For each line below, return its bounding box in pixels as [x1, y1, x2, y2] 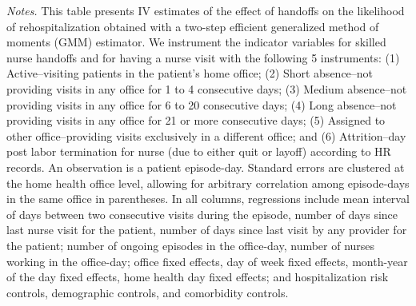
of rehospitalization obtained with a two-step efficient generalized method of [6, 18, 379, 34]
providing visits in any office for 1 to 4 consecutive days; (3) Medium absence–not [6, 80, 407, 97]
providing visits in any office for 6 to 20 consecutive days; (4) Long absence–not [6, 96, 397, 113]
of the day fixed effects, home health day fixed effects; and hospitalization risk [6, 268, 389, 285]
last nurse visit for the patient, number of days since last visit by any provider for [6, 221, 407, 238]
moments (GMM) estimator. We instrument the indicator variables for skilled [6, 34, 386, 50]
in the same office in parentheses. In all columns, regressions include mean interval [6, 190, 410, 207]
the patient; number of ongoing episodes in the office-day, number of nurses [6, 236, 375, 253]
